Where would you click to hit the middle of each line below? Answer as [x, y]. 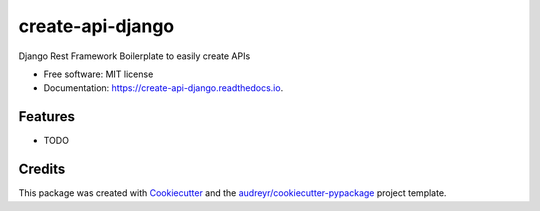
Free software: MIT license [98, 74]
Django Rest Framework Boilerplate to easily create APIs [134, 56]
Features [46, 116]
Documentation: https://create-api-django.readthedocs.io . [163, 88]
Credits [42, 169]
